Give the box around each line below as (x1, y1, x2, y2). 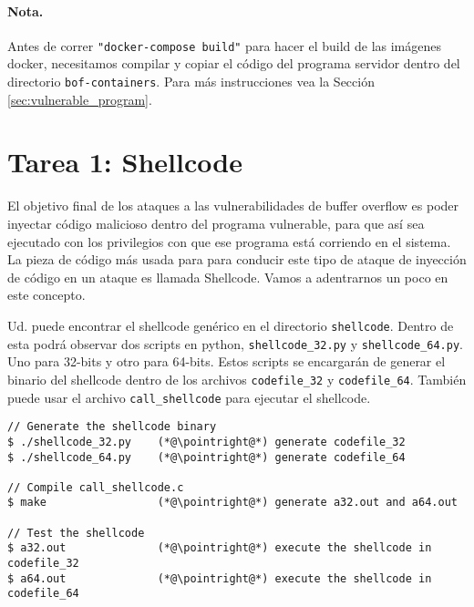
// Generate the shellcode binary (7, 420, 217, 434)
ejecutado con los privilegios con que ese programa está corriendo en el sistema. (7, 231, 451, 251)
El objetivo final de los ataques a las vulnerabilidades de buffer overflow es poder (7, 196, 459, 215)
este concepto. (7, 285, 86, 304)
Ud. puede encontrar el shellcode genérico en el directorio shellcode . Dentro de (7, 315, 454, 334)
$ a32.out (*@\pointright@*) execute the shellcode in (7, 541, 432, 555)
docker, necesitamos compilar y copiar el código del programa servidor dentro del (7, 54, 460, 73)
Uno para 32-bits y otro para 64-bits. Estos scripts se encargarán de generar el (7, 352, 446, 371)
